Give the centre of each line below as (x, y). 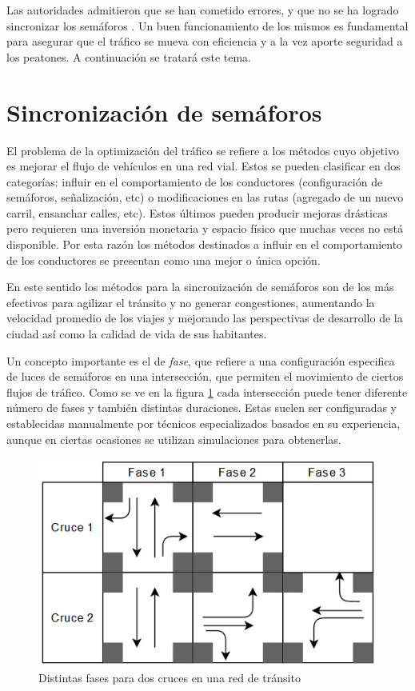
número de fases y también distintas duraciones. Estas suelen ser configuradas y (202, 407)
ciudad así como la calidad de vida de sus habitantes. (137, 334)
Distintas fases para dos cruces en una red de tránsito (170, 678)
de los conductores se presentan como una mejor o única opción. (164, 260)
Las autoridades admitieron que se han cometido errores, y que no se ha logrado (203, 10)
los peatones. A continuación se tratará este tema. (129, 56)
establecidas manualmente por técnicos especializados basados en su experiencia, (204, 423)
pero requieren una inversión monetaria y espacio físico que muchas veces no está (205, 228)
